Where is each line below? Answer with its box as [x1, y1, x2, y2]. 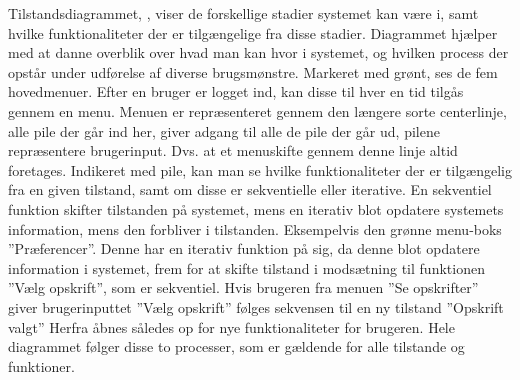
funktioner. [8, 355, 75, 376]
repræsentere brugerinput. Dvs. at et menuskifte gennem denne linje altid [8, 140, 458, 161]
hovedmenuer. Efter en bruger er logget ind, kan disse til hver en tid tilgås [8, 81, 464, 102]
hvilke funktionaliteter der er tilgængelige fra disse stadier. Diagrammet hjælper [8, 22, 498, 43]
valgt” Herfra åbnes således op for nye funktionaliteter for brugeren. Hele [8, 316, 455, 337]
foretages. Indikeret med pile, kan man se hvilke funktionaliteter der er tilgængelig [8, 159, 512, 180]
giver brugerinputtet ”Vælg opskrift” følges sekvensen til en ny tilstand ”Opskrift [8, 296, 504, 317]
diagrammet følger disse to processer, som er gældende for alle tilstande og [8, 336, 465, 357]
